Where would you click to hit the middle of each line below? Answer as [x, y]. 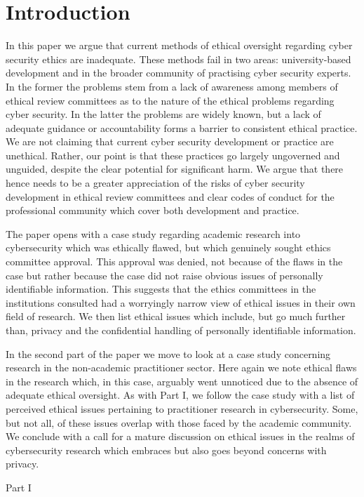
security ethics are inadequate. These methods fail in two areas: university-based [178, 59]
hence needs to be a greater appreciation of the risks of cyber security [155, 183]
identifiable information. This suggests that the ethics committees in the [161, 289]
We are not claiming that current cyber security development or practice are [170, 141]
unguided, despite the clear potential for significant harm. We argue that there [175, 169]
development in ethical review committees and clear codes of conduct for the [170, 196]
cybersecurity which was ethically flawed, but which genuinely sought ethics [168, 247]
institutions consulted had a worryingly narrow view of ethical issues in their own [181, 302]
